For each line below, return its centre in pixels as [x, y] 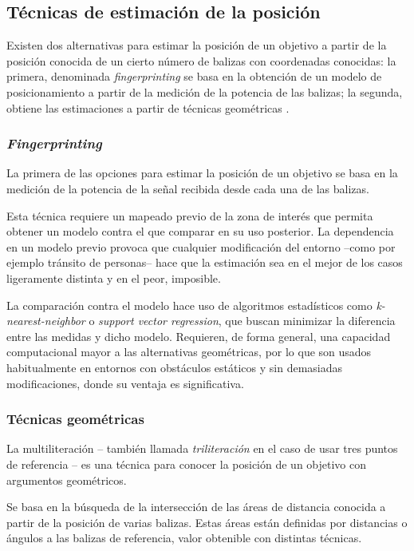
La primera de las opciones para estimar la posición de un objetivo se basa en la [202, 173]
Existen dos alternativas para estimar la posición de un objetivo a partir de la [197, 45]
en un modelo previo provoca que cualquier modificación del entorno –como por [201, 246]
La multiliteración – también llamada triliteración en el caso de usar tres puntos [202, 448]
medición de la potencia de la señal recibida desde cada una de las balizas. [188, 188]
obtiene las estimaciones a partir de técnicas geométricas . [148, 107]
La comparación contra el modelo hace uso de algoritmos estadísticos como [189, 305]
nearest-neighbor [46, 321]
